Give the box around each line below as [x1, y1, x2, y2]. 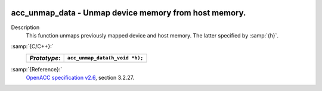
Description [11, 24, 40, 31]
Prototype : [29, 54, 61, 62]
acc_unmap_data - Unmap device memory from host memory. [11, 8, 246, 18]
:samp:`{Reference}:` [11, 65, 63, 73]
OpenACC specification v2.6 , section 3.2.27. [26, 74, 135, 81]
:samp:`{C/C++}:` [11, 43, 54, 50]
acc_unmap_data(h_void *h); [67, 55, 144, 61]
